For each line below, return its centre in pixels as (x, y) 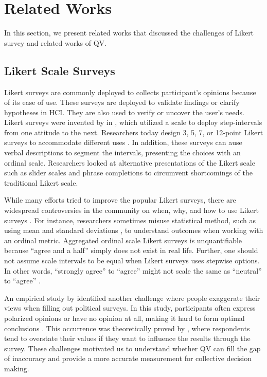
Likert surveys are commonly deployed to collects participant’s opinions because (130, 92)
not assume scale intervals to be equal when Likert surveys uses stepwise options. (132, 261)
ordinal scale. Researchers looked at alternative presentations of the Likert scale (130, 162)
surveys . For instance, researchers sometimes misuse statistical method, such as (130, 220)
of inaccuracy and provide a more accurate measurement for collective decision (128, 358)
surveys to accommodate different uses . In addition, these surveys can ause (123, 142)
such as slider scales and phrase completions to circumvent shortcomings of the (129, 173)
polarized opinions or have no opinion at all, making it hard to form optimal (124, 318)
